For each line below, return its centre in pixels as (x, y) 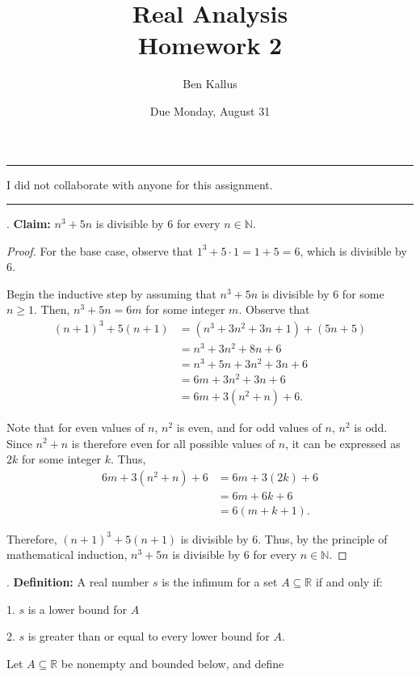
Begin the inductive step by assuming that (111, 293)
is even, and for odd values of (249, 427)
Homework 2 (210, 45)
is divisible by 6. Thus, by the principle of (284, 538)
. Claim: (29, 224)
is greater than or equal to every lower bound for (149, 636)
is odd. (371, 427)
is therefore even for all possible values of (173, 443)
